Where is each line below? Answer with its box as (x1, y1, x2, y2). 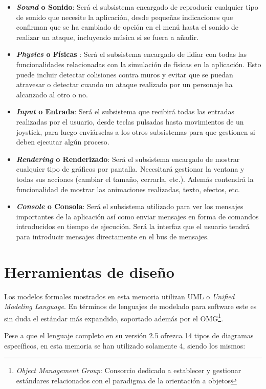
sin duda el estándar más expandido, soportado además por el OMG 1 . (4, 311, 224, 323)
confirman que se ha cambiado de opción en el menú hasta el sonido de (16, 22, 239, 32)
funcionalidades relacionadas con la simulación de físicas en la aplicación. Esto (16, 58, 261, 69)
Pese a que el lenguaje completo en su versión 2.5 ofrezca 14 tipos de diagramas (4, 330, 254, 341)
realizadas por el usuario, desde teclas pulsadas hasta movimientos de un (16, 116, 244, 127)
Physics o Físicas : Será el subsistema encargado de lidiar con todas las (16, 49, 247, 59)
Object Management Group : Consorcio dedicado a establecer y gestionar (16, 365, 241, 376)
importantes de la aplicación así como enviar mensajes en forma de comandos (16, 211, 259, 221)
